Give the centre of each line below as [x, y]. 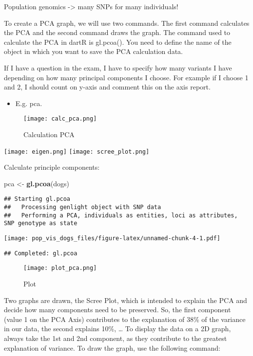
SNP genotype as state [41, 223]
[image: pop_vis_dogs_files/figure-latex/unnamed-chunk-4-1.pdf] [112, 239]
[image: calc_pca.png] [60, 119]
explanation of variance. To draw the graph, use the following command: [112, 347]
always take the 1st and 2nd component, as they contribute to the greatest [116, 338]
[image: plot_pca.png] [60, 268]
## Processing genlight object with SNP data [83, 207]
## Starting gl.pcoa [37, 199]
